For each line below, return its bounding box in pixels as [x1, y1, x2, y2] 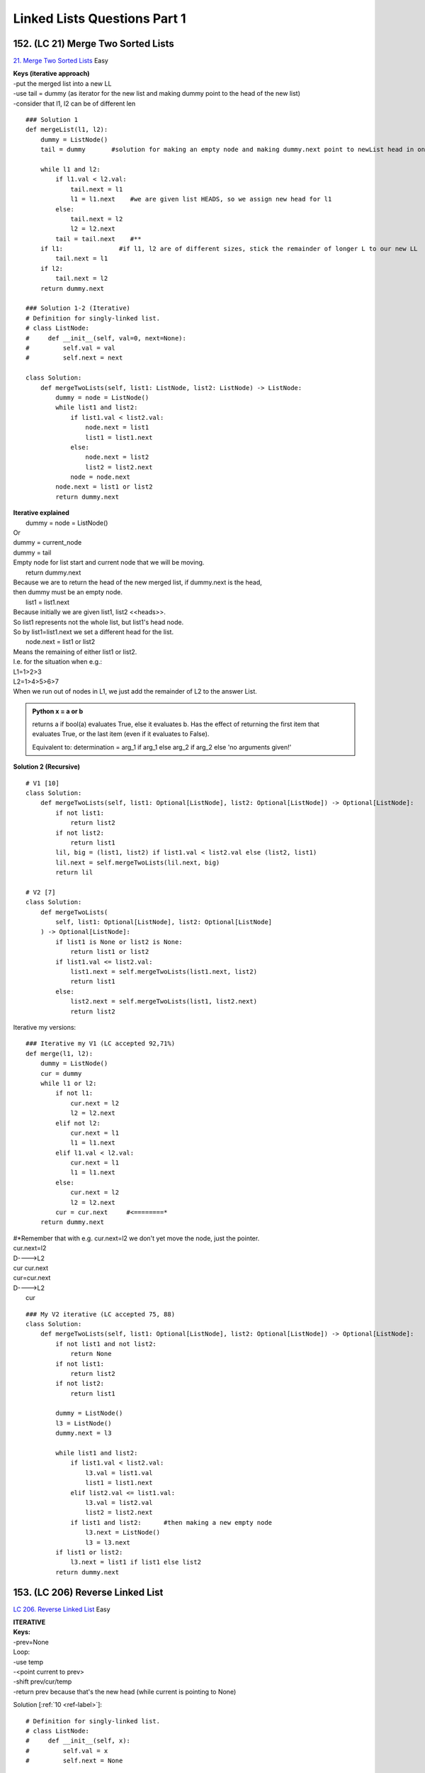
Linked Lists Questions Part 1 [13, 11, 187, 26]
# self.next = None [25, 1757, 123, 1765]
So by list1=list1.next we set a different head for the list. [13, 628, 174, 636]
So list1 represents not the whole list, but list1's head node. [13, 618, 184, 626]
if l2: [40, 265, 64, 272]
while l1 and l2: [40, 165, 101, 173]
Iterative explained [13, 508, 70, 517]
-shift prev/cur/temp [13, 1677, 72, 1686]
